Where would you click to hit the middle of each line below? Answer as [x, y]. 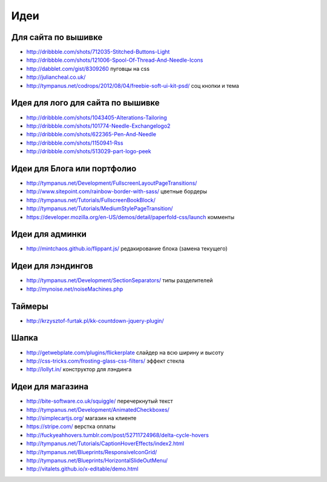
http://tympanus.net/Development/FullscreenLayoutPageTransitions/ [112, 183]
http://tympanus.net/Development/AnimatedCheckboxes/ [98, 409]
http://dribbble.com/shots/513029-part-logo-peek [89, 151]
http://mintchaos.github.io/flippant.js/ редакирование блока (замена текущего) [127, 249]
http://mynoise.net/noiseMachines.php [75, 289]
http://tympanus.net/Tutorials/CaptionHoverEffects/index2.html [105, 444]
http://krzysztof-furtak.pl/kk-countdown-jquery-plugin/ [95, 320]
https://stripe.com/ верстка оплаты [71, 426]
